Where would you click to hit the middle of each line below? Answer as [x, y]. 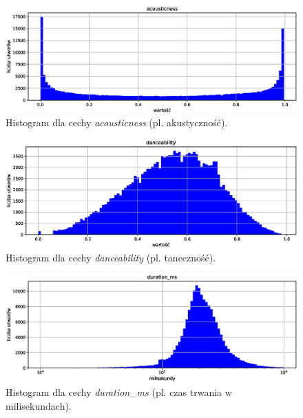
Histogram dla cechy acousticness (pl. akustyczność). [117, 122]
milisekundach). [39, 405]
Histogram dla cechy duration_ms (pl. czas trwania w [119, 392]
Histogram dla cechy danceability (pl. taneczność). [111, 257]
